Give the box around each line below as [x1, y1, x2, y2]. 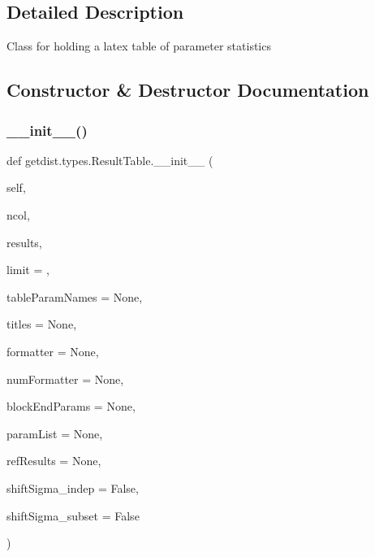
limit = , [6, 261, 50, 278]
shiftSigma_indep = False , [6, 479, 139, 496]
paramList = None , [6, 424, 103, 442]
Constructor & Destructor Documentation [6, 77, 369, 102]
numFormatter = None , [6, 370, 124, 387]
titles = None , [6, 315, 77, 333]
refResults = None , [6, 452, 101, 469]
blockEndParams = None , [6, 398, 136, 415]
